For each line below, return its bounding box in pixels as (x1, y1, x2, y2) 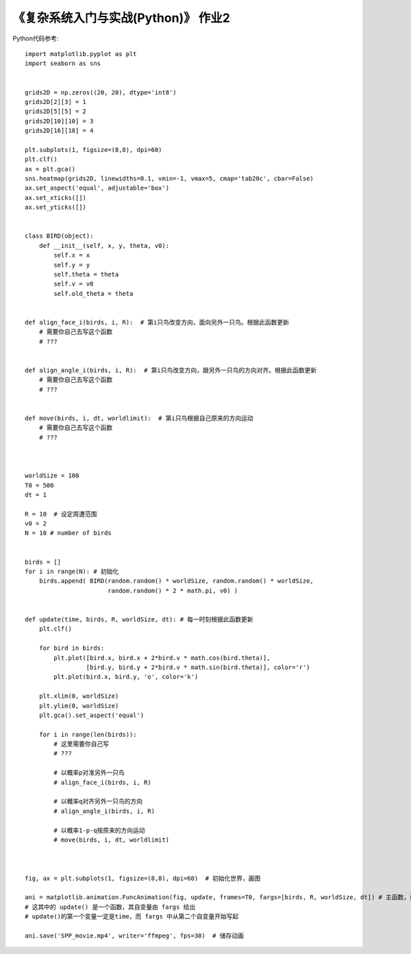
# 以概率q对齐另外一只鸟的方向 (53, 798, 143, 805)
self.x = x (53, 251, 90, 260)
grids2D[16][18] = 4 (25, 127, 94, 135)
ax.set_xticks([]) (25, 194, 87, 201)
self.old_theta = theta (53, 290, 134, 297)
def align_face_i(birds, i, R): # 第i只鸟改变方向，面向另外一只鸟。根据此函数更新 (25, 318, 290, 326)
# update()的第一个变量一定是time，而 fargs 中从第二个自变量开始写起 (25, 913, 239, 920)
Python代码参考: (12, 34, 59, 42)
